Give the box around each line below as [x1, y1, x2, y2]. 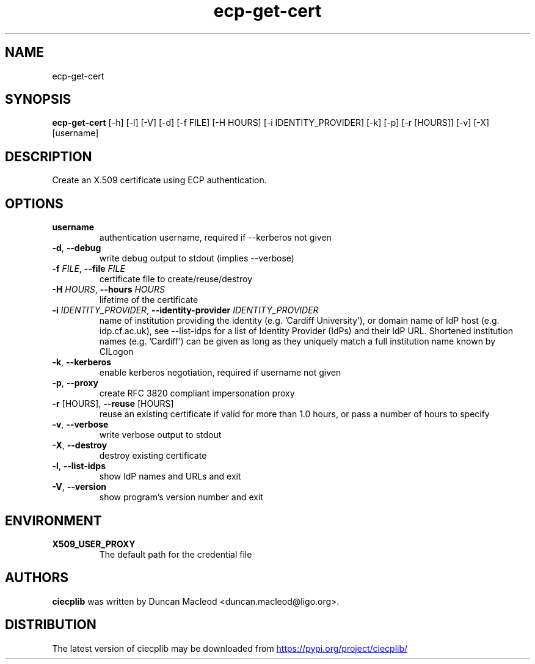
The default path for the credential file [99, 549, 252, 560]
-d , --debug [52, 243, 101, 254]
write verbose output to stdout [99, 429, 222, 440]
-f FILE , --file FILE [52, 263, 125, 274]
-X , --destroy [52, 440, 107, 451]
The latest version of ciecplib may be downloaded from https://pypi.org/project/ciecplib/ [52, 643, 408, 654]
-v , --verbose [52, 419, 109, 430]
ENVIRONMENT [5, 513, 102, 528]
